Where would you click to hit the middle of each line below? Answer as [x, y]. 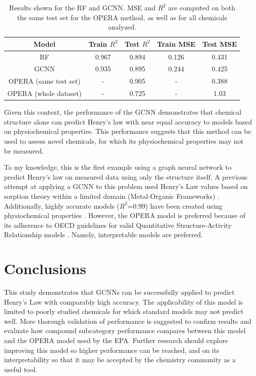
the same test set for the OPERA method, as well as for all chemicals [122, 17]
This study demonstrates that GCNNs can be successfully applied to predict [119, 292]
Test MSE [220, 44]
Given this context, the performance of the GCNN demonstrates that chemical [123, 112]
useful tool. [21, 369]
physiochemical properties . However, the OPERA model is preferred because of [125, 215]
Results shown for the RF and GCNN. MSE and [82, 7]
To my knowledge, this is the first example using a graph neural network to [118, 167]
